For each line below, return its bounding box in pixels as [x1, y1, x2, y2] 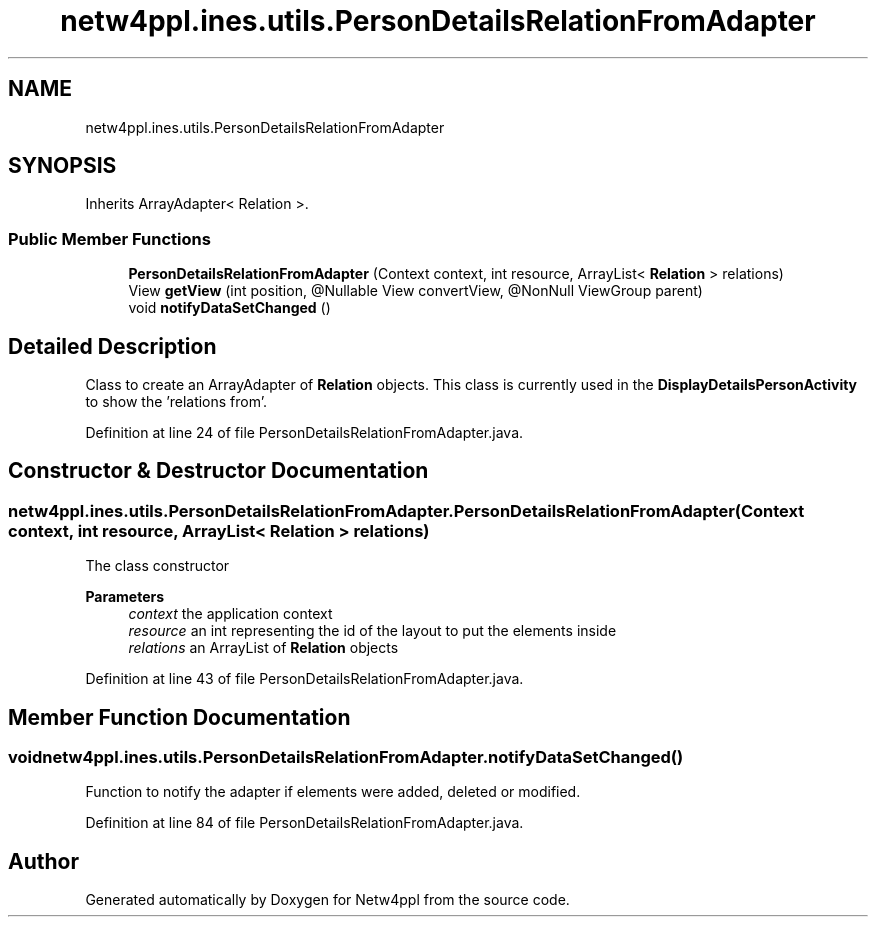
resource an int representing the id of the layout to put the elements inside [128, 622, 617, 640]
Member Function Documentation [8, 704, 351, 730]
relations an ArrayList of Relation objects [128, 639, 399, 657]
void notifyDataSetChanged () [128, 299, 331, 317]
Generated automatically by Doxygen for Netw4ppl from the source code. [85, 891, 570, 909]
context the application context [128, 605, 333, 623]
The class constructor [85, 557, 230, 575]
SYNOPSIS [8, 153, 117, 179]
